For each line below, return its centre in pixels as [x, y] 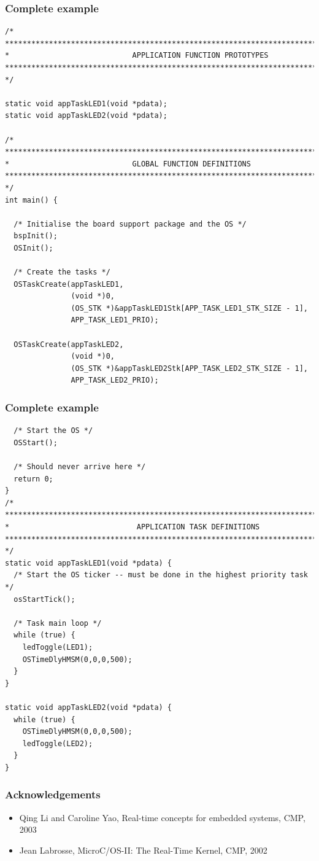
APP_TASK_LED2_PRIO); [115, 380]
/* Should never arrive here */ [80, 467]
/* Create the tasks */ [62, 272]
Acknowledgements [53, 794]
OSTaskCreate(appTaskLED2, [69, 344]
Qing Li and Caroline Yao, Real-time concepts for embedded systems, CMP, [162, 817]
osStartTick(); [44, 599]
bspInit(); [36, 236]
